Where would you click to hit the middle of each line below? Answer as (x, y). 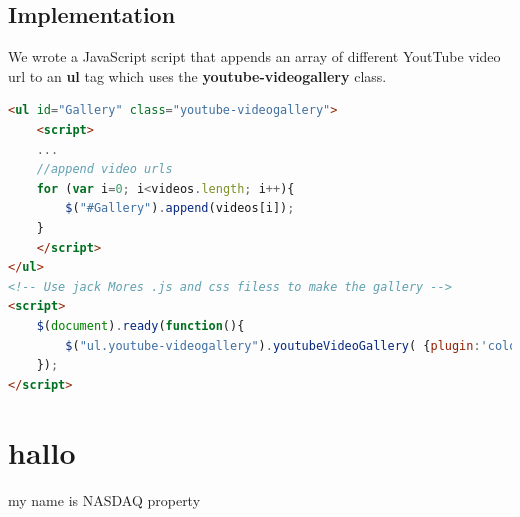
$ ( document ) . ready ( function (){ (140, 325)
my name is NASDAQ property (104, 500)
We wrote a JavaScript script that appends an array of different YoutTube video (254, 56)
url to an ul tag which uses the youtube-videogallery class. (197, 75)
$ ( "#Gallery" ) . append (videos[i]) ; (180, 208)
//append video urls (104, 169)
